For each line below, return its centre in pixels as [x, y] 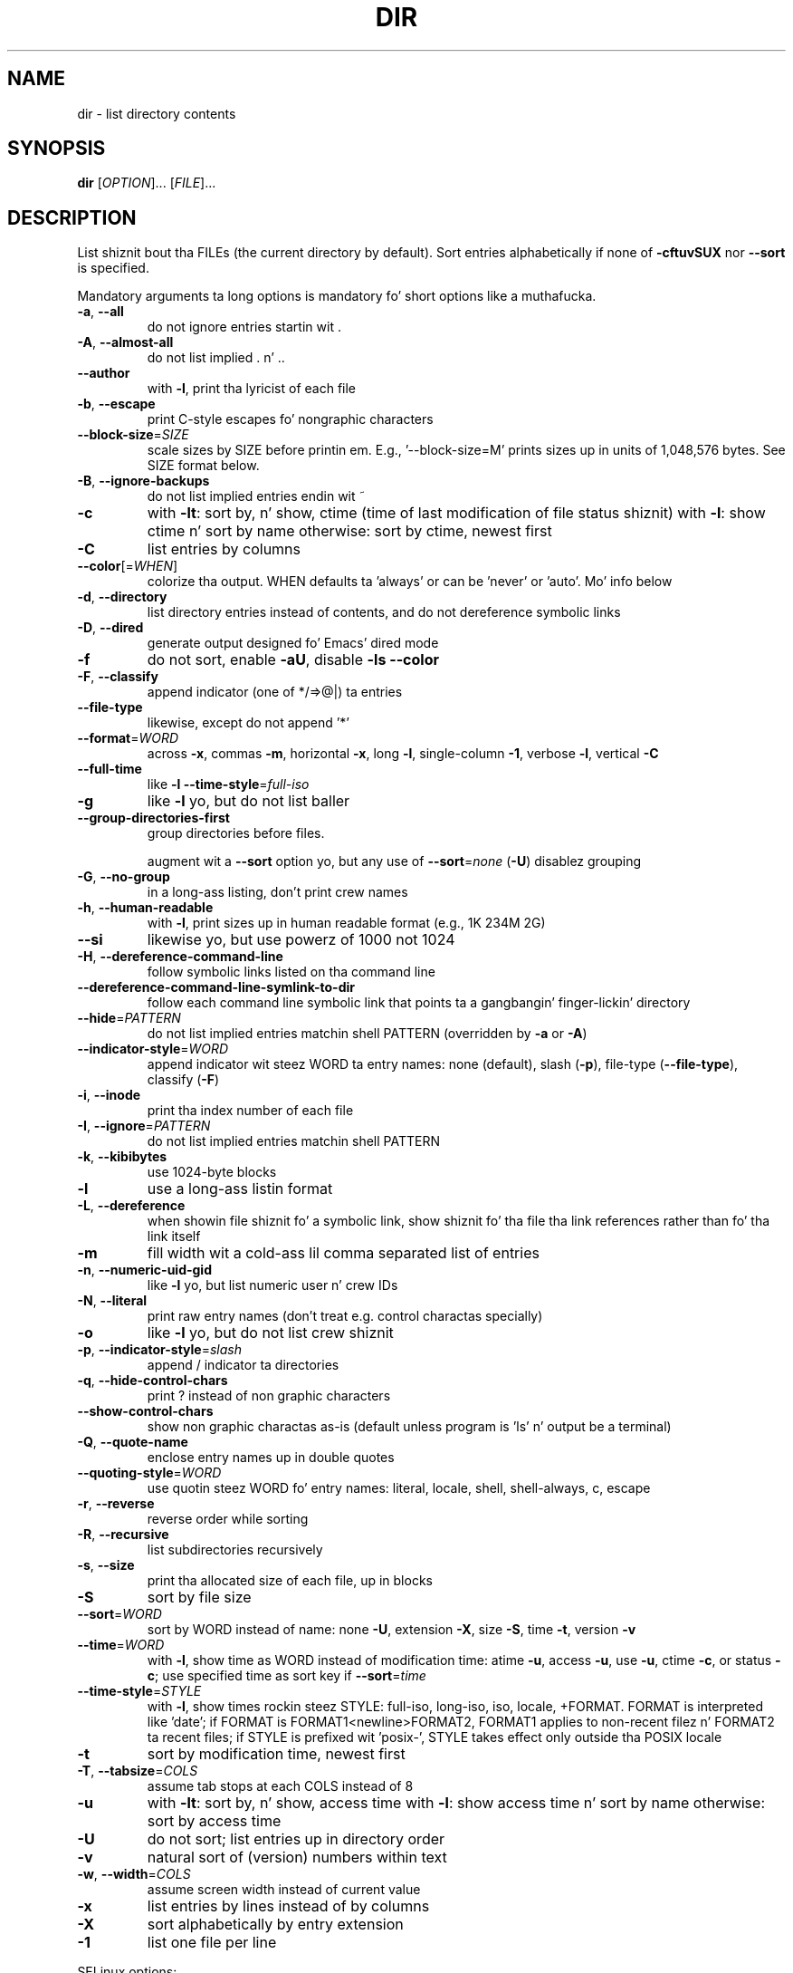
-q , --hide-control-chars [153, 1381]
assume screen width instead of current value [284, 1890]
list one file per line [212, 1943]
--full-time [110, 769]
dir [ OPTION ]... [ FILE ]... [147, 183]
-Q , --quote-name [133, 1442]
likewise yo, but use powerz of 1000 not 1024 [301, 940]
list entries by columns [224, 549]
